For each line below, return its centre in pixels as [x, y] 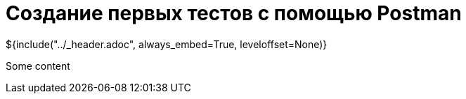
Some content [38, 66]
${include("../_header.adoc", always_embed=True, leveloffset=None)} [167, 44]
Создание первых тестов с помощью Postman [234, 13]
